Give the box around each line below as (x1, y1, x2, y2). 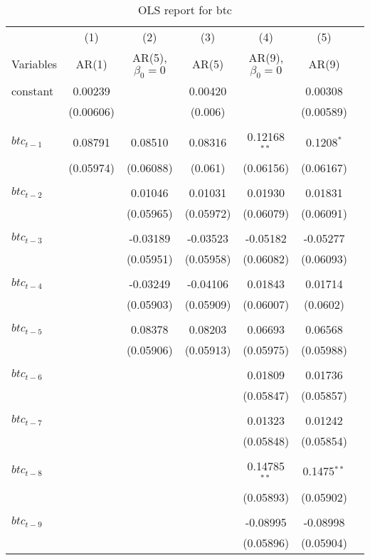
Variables (11, 56, 58, 73)
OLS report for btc (138, 1, 232, 18)
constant (11, 83, 54, 100)
